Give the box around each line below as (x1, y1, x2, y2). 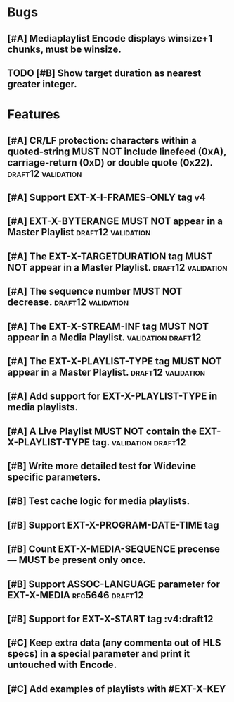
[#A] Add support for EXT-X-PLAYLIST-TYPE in (7, 390, 218, 402)
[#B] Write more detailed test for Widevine (7, 460, 197, 472)
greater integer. (7, 78, 77, 90)
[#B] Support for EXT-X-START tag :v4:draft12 (7, 613, 214, 625)
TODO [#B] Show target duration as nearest (7, 67, 202, 79)
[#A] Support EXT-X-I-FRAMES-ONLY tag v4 (7, 191, 206, 203)
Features (7, 106, 60, 123)
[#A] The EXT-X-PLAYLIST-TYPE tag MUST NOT (7, 355, 223, 367)
